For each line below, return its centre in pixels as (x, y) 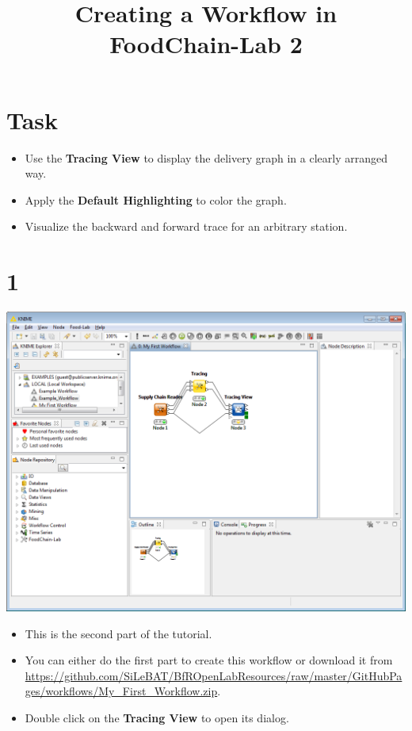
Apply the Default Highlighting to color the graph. (156, 199)
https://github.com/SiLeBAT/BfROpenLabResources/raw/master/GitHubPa (214, 675)
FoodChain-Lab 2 (206, 44)
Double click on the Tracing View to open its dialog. (157, 717)
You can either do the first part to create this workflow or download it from (209, 660)
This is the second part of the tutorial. (118, 633)
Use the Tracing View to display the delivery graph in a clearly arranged (206, 157)
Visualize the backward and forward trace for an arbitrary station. (186, 226)
